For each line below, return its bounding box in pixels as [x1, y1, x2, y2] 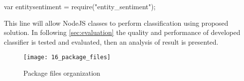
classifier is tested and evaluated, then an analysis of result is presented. [4, 36, 219, 47]
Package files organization [23, 68, 100, 78]
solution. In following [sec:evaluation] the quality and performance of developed [4, 27, 241, 37]
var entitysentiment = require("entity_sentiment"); [4, 1, 156, 11]
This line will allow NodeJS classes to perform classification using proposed [4, 17, 228, 28]
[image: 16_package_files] [23, 54, 111, 61]
